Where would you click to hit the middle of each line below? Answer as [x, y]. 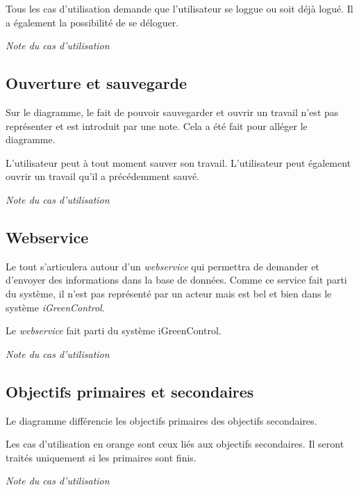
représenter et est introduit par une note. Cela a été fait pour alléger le [157, 125]
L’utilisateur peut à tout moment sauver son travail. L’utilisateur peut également [178, 162]
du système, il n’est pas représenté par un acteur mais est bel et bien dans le [169, 293]
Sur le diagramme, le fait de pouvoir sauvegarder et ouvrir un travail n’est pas [172, 112]
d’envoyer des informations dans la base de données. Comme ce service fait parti [176, 280]
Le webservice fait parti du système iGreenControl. [114, 330]
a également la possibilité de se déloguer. [92, 22]
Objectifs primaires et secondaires [130, 391]
